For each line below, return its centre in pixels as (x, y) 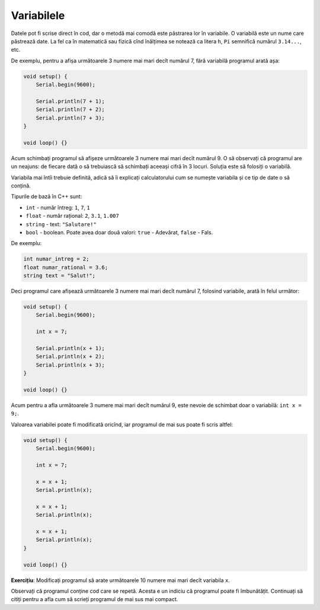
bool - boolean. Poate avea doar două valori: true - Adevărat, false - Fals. (119, 232)
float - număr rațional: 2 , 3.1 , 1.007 (73, 216)
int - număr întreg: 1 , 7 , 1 (58, 207)
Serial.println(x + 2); (70, 357)
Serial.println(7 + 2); (70, 109)
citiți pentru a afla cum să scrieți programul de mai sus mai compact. (95, 599)
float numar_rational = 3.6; (66, 267)
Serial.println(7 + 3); (70, 118)
